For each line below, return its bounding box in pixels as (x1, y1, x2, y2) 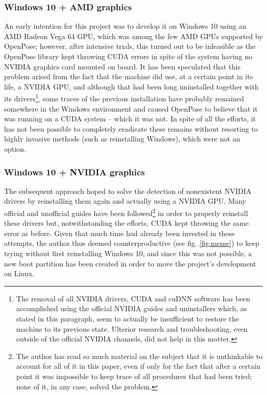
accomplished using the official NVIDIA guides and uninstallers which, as (16, 303, 247, 314)
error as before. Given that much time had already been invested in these (4, 227, 235, 238)
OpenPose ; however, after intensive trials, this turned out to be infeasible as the (4, 41, 256, 51)
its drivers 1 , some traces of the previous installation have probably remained (4, 92, 244, 104)
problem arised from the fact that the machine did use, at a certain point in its (4, 71, 253, 82)
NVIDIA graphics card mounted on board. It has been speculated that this (4, 61, 240, 71)
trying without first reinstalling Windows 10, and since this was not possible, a (4, 248, 252, 259)
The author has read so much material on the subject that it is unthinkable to (16, 350, 263, 361)
